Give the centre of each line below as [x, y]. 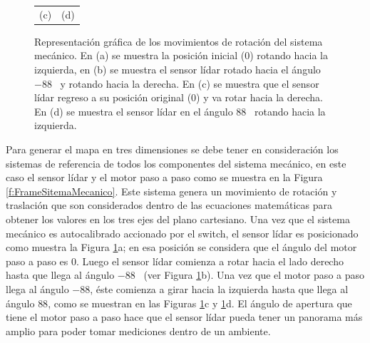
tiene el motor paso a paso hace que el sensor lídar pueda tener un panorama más [184, 317]
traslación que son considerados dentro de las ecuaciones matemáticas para [169, 205]
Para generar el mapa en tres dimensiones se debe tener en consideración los [172, 149]
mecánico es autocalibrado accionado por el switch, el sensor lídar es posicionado [182, 233]
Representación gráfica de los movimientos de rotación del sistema [179, 41]
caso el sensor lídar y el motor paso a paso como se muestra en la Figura [164, 177]
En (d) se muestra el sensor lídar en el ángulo [134, 111]
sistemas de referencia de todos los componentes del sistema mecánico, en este [176, 163]
